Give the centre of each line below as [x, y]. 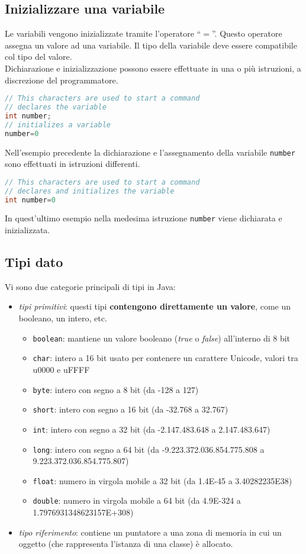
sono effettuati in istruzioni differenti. [73, 164]
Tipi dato [34, 262]
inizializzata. [28, 230]
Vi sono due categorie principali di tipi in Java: [90, 286]
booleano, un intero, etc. [63, 318]
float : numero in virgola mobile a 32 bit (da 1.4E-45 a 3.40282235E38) [162, 480]
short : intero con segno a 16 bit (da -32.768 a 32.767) [131, 409]
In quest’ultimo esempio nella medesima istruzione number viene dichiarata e [144, 218]
